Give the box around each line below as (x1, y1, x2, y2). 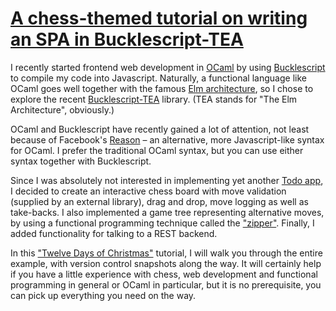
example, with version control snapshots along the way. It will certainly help (10, 257, 322, 269)
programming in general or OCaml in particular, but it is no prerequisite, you (10, 278, 322, 291)
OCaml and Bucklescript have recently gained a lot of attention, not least (10, 123, 310, 135)
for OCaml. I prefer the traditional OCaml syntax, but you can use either (10, 144, 304, 156)
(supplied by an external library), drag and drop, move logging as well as (10, 195, 309, 207)
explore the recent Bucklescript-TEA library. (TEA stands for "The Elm (10, 93, 298, 105)
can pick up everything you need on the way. (10, 289, 197, 301)
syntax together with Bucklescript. (10, 155, 152, 167)
